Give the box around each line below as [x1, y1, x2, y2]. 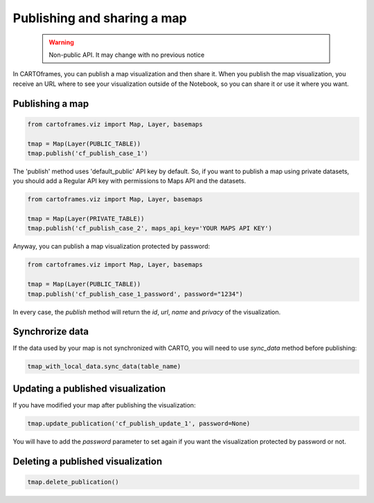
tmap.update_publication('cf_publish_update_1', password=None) [27, 419, 251, 427]
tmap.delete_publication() [27, 478, 119, 486]
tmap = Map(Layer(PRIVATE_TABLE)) [27, 215, 145, 223]
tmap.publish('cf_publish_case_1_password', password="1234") [27, 290, 243, 298]
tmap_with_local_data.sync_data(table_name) [27, 362, 181, 371]
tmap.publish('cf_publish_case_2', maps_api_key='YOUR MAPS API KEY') [27, 224, 273, 232]
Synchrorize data [12, 326, 89, 337]
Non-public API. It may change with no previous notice [48, 51, 205, 59]
